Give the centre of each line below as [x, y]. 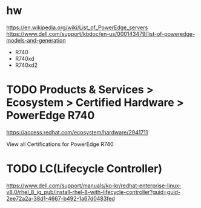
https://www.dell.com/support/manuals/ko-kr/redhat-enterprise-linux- [94, 185]
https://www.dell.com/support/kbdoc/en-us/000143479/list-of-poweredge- [101, 33]
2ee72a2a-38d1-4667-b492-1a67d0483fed [61, 198]
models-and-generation [36, 40]
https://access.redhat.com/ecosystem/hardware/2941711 [77, 132]
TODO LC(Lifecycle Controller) [84, 169]
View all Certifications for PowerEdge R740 [60, 144]
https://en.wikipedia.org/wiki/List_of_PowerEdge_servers [77, 27]
